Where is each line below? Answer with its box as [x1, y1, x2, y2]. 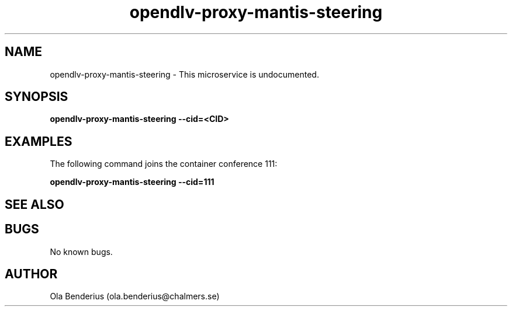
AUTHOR [5, 266, 58, 281]
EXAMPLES [5, 134, 72, 149]
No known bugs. [50, 246, 113, 257]
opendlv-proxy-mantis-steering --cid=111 [50, 177, 215, 187]
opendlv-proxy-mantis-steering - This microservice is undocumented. [50, 69, 319, 79]
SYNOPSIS [5, 89, 68, 104]
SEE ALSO [5, 197, 64, 212]
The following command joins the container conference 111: [50, 159, 278, 169]
